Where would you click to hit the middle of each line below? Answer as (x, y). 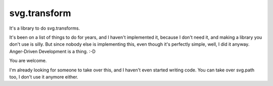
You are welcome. (28, 61)
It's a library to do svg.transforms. (45, 28)
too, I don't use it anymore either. (44, 77)
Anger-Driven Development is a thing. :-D (53, 51)
